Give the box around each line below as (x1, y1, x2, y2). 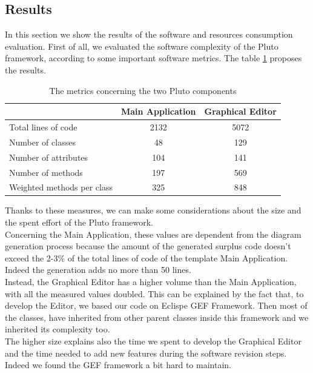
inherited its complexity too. (5, 323, 110, 335)
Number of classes (9, 135, 76, 148)
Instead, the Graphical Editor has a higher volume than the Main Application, (5, 275, 297, 288)
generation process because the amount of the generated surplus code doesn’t (5, 240, 291, 252)
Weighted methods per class (9, 181, 113, 193)
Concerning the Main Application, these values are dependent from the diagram (5, 227, 301, 240)
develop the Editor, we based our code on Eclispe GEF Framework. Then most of (5, 299, 308, 312)
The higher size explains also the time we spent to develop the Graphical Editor (5, 335, 301, 348)
